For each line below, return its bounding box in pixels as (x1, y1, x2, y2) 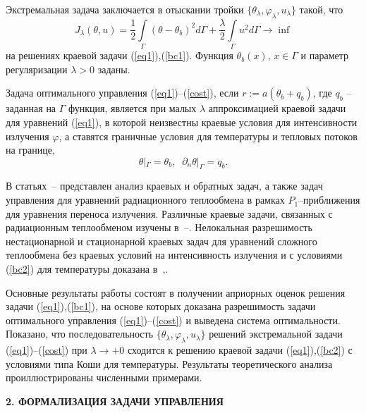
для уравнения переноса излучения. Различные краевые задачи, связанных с (6, 206, 333, 221)
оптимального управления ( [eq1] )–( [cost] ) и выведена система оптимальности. (6, 312, 341, 327)
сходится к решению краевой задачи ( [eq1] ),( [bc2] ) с (127, 343, 353, 357)
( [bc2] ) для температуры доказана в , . (6, 261, 169, 276)
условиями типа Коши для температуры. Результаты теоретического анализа (6, 356, 333, 371)
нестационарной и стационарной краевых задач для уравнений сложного (6, 233, 317, 248)
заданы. (97, 61, 130, 76)
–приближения (298, 192, 360, 207)
